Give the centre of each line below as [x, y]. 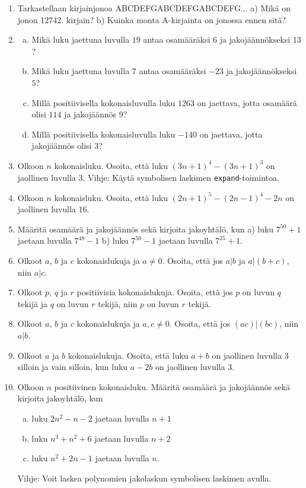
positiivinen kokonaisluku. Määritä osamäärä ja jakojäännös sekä [172, 386]
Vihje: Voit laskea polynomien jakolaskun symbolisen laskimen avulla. [144, 478]
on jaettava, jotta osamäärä [247, 102]
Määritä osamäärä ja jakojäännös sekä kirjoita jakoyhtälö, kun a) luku [146, 229]
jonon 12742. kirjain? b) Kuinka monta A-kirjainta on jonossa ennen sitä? [152, 19]
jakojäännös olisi [62, 146]
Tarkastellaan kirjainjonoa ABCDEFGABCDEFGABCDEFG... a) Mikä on [154, 8]
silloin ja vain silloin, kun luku [73, 367]
